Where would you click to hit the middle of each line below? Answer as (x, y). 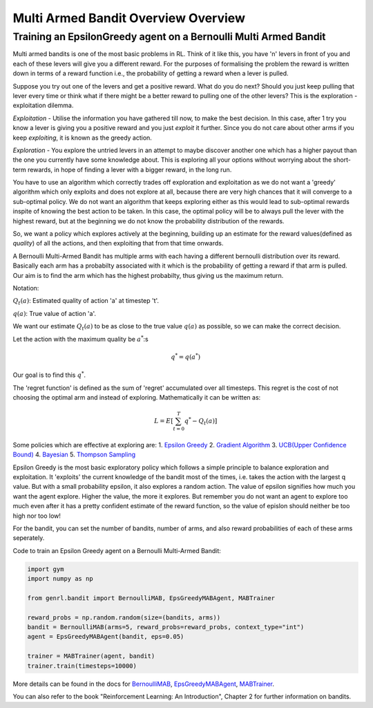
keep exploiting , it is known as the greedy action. (82, 138)
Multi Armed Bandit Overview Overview (129, 18)
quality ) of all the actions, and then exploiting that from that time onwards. (118, 243)
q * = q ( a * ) (185, 356)
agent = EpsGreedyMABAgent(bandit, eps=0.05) (106, 637)
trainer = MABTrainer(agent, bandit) (91, 656)
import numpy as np (60, 579)
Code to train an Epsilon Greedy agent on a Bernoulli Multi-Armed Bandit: (117, 550)
